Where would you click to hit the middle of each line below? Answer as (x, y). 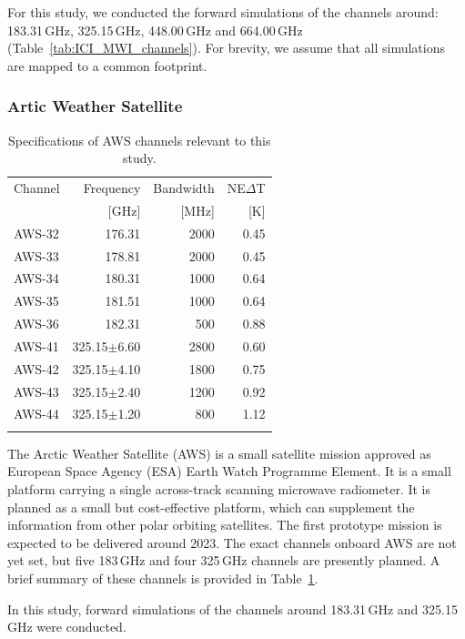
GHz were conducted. (67, 627)
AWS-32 (36, 233)
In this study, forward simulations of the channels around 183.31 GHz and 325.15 (232, 609)
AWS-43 (36, 391)
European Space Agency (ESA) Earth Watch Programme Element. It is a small (229, 471)
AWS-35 (36, 301)
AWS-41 (36, 345)
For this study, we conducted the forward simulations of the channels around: (223, 12)
